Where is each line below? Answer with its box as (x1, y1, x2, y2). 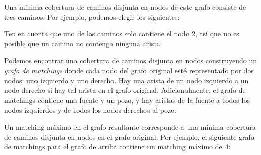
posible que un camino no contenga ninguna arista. (4, 38, 162, 48)
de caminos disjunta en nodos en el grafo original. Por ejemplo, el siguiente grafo (4, 131, 254, 142)
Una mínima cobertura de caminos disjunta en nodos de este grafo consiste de (4, 2, 246, 12)
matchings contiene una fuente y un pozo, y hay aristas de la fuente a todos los (4, 94, 250, 105)
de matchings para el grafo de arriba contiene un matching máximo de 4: (4, 141, 231, 152)
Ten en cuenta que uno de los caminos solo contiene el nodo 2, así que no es (4, 28, 239, 39)
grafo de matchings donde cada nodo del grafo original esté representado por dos (4, 65, 254, 75)
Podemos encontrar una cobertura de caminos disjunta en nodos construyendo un (4, 55, 257, 66)
